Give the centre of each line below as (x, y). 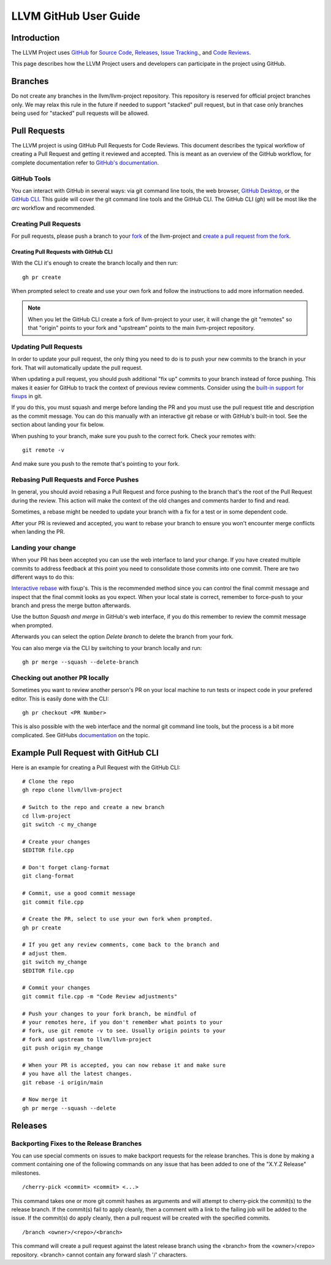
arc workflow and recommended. (54, 208)
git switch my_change (55, 962)
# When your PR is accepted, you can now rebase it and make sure (124, 1065)
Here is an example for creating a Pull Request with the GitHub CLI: (96, 767)
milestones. (26, 1173)
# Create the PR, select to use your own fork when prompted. (118, 919)
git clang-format (48, 876)
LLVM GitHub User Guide (76, 16)
